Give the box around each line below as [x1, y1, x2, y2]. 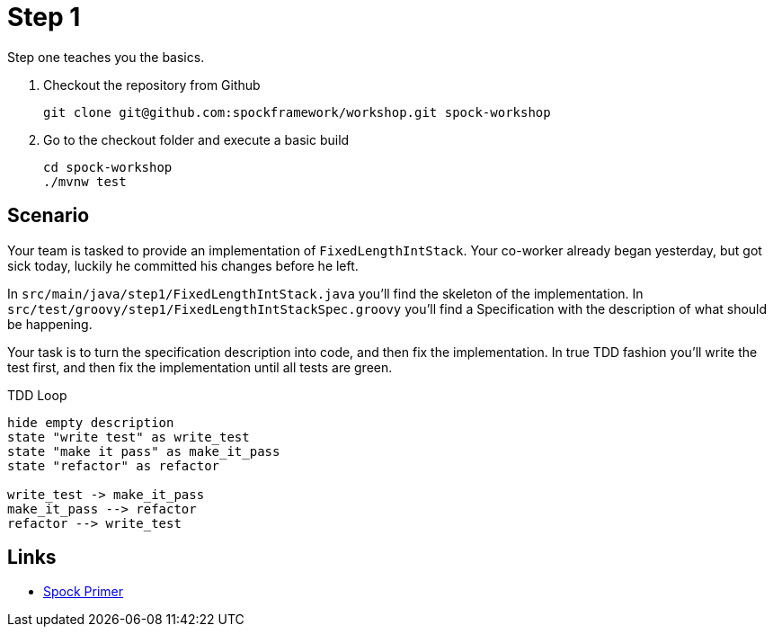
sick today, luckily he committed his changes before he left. [7, 257, 359, 273]
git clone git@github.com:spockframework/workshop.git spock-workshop [43, 104, 551, 120]
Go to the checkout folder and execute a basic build [43, 131, 350, 147]
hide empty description [7, 415, 174, 430]
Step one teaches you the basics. [7, 49, 205, 65]
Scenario [7, 204, 90, 228]
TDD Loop [7, 387, 67, 403]
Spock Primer [43, 584, 124, 600]
